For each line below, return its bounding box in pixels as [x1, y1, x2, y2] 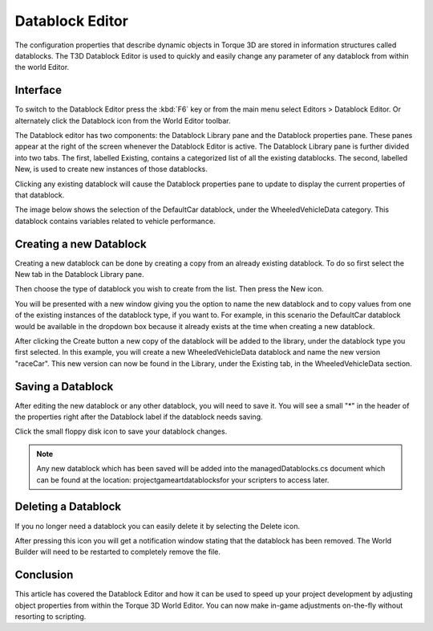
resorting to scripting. [14, 612, 87, 621]
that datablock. [14, 189, 65, 200]
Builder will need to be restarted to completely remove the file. [14, 547, 221, 557]
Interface [14, 83, 62, 97]
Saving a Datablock [14, 380, 114, 393]
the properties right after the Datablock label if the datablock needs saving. [14, 412, 264, 421]
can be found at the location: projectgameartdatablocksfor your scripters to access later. [36, 474, 330, 485]
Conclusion [14, 568, 74, 582]
